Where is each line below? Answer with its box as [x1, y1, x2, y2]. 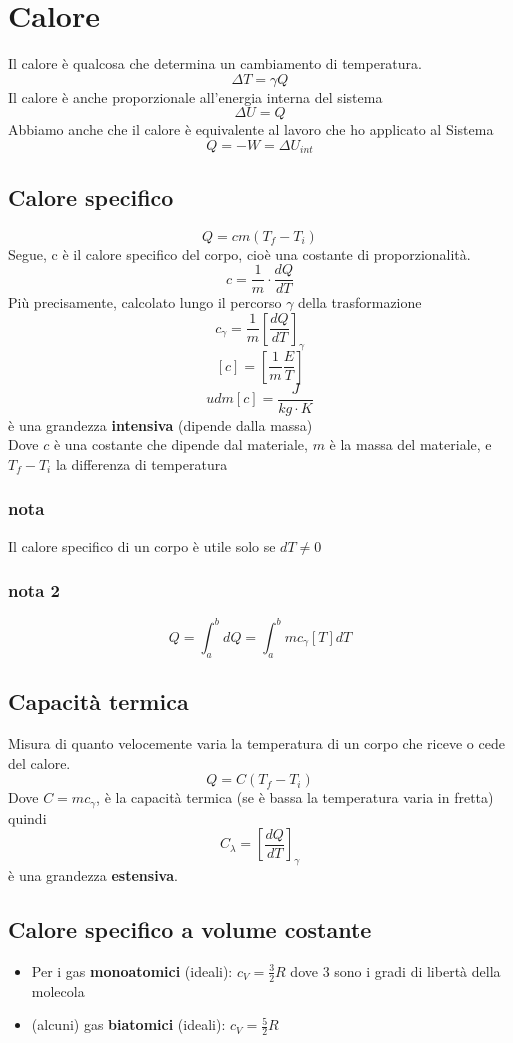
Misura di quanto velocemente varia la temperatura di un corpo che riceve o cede [8, 732, 505, 753]
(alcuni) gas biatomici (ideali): [31, 1014, 226, 1035]
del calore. [8, 752, 71, 773]
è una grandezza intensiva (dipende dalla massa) [8, 414, 313, 435]
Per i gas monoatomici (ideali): [31, 960, 233, 981]
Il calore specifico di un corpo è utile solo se [8, 535, 276, 556]
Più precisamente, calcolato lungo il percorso [8, 292, 282, 313]
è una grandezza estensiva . [8, 865, 178, 886]
